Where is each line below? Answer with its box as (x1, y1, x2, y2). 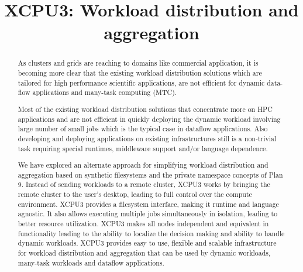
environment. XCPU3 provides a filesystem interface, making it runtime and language (18, 199, 279, 209)
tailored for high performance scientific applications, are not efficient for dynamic (18, 77, 265, 87)
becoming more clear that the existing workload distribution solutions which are (18, 68, 262, 78)
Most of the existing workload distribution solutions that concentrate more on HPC (18, 104, 273, 114)
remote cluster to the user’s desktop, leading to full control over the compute (18, 189, 252, 199)
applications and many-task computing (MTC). (32, 87, 177, 97)
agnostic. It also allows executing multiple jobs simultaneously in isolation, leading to (18, 209, 278, 219)
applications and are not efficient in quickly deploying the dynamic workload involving (18, 114, 281, 124)
